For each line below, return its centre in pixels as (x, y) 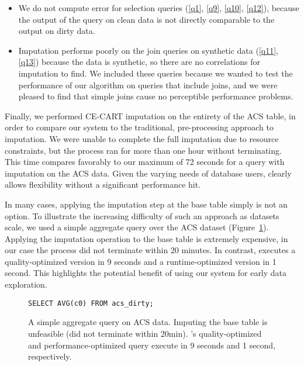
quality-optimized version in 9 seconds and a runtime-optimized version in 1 (141, 261)
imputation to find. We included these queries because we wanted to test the (156, 73)
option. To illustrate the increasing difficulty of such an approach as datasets (142, 215)
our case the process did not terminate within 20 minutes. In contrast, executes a (150, 250)
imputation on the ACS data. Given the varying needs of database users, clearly (148, 173)
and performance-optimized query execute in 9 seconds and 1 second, (152, 345)
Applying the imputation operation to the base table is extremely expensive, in (146, 238)
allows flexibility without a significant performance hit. (103, 184)
